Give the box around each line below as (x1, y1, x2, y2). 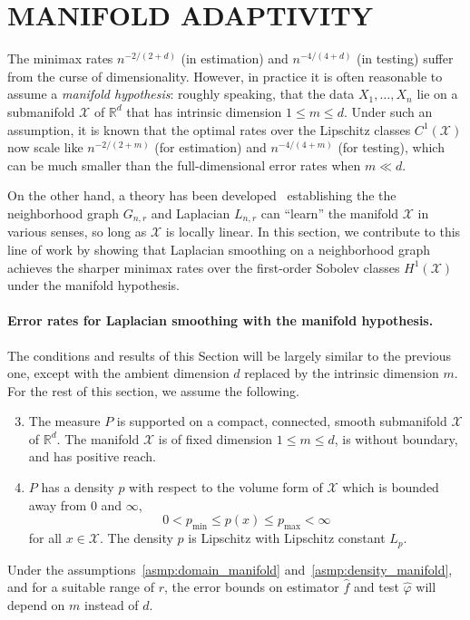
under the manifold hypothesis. (7, 276, 181, 295)
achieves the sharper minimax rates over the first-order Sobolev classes (7, 257, 400, 276)
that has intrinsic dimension (126, 102, 282, 121)
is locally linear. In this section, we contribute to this (165, 222, 461, 241)
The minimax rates (7, 49, 113, 68)
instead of (84, 595, 139, 614)
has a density (41, 478, 114, 497)
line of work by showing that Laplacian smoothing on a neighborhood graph (7, 239, 431, 258)
